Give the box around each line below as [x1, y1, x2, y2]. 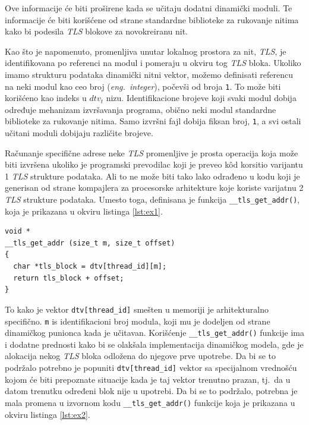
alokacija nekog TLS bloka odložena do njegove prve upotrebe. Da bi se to [5, 350, 276, 362]
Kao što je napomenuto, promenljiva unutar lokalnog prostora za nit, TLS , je [5, 45, 286, 57]
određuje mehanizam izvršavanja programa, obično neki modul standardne [5, 103, 276, 115]
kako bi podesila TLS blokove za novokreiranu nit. [5, 25, 188, 37]
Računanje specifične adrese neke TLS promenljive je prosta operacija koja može [5, 146, 298, 159]
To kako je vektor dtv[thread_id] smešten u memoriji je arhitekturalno [5, 303, 269, 315]
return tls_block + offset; [13, 273, 124, 282]
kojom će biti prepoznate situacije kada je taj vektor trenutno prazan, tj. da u [5, 373, 291, 385]
